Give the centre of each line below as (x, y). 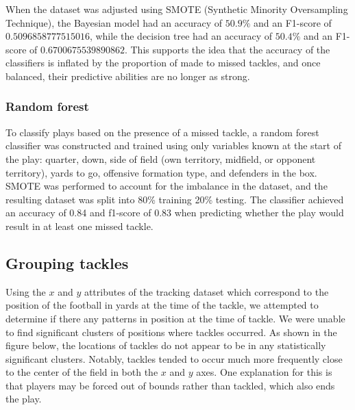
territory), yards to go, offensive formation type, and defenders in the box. (161, 172)
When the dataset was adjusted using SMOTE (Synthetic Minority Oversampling (177, 9)
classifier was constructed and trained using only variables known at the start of (173, 145)
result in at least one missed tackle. (79, 226)
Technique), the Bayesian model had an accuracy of (114, 22)
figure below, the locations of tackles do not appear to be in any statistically (166, 345)
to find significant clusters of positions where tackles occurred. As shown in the (171, 332)
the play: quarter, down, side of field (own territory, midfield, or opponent (161, 158)
